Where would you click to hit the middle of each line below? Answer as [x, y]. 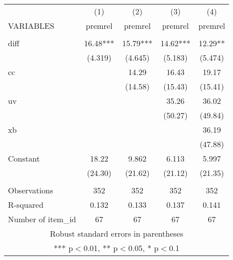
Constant [24, 158]
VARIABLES [31, 26]
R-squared [26, 205]
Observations [31, 190]
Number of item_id [42, 219]
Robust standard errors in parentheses [117, 233]
